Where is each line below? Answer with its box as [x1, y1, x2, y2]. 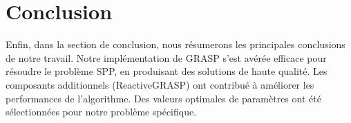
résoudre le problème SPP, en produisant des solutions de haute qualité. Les [6, 64, 328, 78]
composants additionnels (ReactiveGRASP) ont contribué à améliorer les [6, 77, 314, 91]
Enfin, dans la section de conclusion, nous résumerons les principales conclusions [6, 37, 345, 52]
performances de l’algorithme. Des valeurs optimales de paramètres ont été [6, 91, 321, 105]
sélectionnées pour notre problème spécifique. [6, 104, 197, 119]
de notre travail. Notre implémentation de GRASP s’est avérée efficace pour [6, 50, 327, 65]
